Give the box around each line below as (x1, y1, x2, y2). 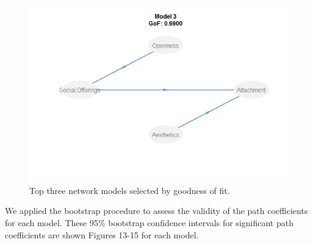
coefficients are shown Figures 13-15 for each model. (5, 228, 199, 241)
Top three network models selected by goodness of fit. (29, 184, 230, 196)
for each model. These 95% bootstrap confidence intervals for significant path (5, 216, 293, 229)
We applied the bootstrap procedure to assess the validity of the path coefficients (5, 204, 308, 217)
